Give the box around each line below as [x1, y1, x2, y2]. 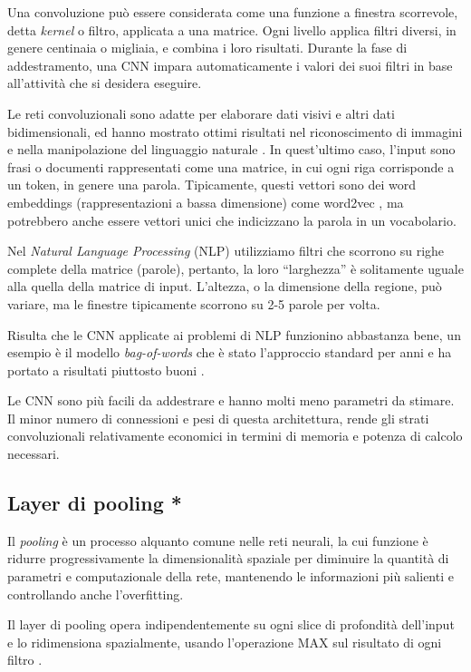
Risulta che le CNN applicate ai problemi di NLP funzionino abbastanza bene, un [7, 325, 461, 344]
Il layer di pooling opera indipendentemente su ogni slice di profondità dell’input [7, 615, 455, 634]
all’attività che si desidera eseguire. [7, 73, 202, 93]
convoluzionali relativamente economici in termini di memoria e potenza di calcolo [7, 426, 463, 445]
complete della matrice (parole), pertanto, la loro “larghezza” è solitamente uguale [7, 258, 464, 278]
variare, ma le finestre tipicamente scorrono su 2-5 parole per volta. [7, 294, 380, 313]
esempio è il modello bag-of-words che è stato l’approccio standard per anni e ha [7, 343, 452, 362]
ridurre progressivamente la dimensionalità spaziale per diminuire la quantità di [7, 549, 449, 568]
